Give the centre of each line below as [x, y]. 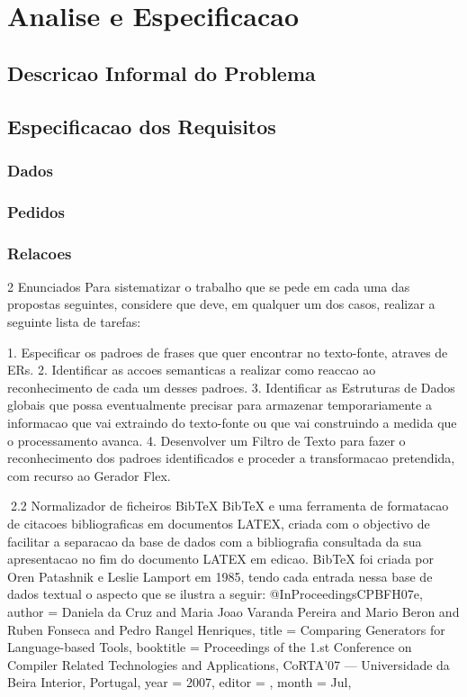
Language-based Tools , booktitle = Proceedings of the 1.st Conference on [210, 647]
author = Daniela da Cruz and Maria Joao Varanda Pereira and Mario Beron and [233, 611]
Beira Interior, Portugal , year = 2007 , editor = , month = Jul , [180, 682]
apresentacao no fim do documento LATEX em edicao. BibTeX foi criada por [221, 559]
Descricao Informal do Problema [162, 72]
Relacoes [40, 253]
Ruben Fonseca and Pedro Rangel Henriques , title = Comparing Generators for [226, 629]
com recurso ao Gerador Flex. [89, 475]
